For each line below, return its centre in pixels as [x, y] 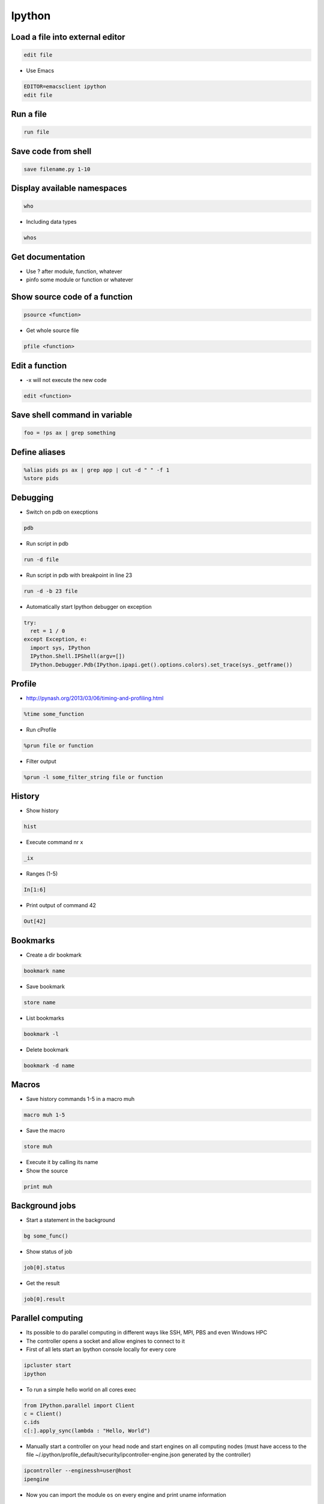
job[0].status [44, 1267]
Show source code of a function [72, 297]
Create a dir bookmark [54, 955]
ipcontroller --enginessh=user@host [78, 1471]
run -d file [41, 559]
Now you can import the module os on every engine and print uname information [126, 1494]
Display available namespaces [69, 189]
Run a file [29, 114]
